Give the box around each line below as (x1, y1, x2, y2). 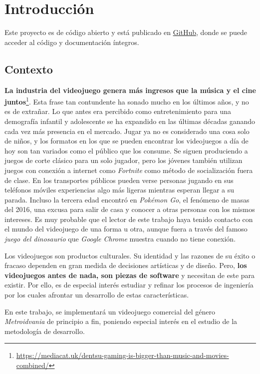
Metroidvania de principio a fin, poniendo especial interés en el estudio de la (4, 316, 238, 326)
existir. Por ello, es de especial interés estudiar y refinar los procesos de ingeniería (4, 279, 254, 290)
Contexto (4, 61, 53, 76)
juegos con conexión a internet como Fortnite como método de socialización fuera (4, 164, 253, 175)
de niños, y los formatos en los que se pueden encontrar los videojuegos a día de (4, 135, 249, 146)
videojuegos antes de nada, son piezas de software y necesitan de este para (4, 269, 255, 280)
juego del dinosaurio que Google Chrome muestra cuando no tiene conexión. (4, 233, 236, 244)
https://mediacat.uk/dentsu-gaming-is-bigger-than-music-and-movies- (16, 350, 229, 360)
